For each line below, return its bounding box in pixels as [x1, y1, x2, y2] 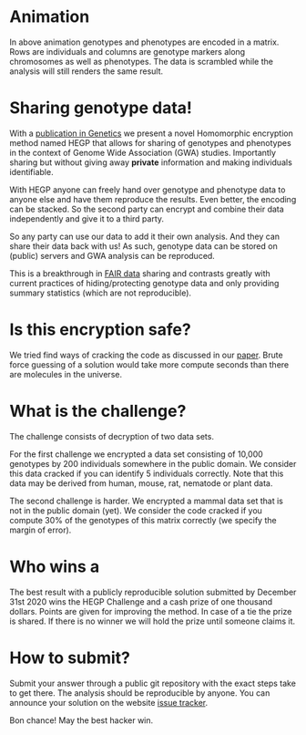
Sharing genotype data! [9, 98, 193, 119]
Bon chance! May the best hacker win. [9, 714, 154, 726]
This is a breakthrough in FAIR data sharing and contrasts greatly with [9, 267, 270, 279]
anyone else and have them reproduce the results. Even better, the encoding [9, 193, 297, 204]
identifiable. [9, 166, 54, 177]
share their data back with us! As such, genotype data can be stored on [9, 240, 278, 252]
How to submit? [9, 647, 130, 668]
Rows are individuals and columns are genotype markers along [9, 46, 246, 57]
